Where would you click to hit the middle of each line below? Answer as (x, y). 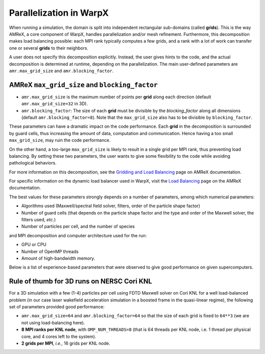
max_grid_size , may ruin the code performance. (60, 140)
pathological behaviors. (33, 163)
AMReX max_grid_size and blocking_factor (83, 85)
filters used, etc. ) (39, 220)
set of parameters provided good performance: (57, 307)
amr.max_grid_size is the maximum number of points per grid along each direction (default (116, 97)
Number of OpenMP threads (50, 251)
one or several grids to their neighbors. (49, 48)
